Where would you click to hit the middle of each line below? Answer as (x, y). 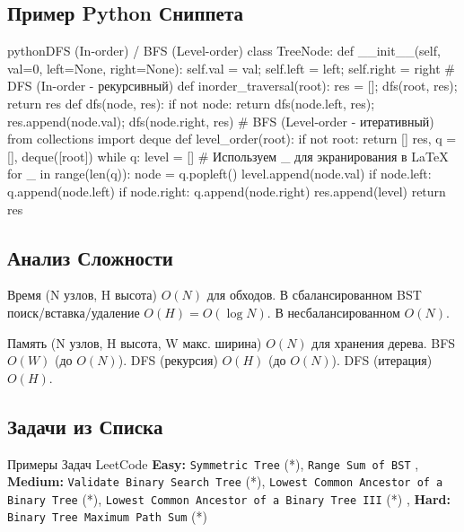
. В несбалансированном (333, 312)
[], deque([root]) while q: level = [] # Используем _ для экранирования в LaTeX (228, 156)
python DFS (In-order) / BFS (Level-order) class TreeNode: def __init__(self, (224, 51)
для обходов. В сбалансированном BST (314, 295)
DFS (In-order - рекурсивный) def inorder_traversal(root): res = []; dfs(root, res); (232, 86)
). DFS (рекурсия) (168, 360)
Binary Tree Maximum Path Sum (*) (108, 516)
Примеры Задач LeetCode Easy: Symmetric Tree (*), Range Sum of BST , (213, 463)
